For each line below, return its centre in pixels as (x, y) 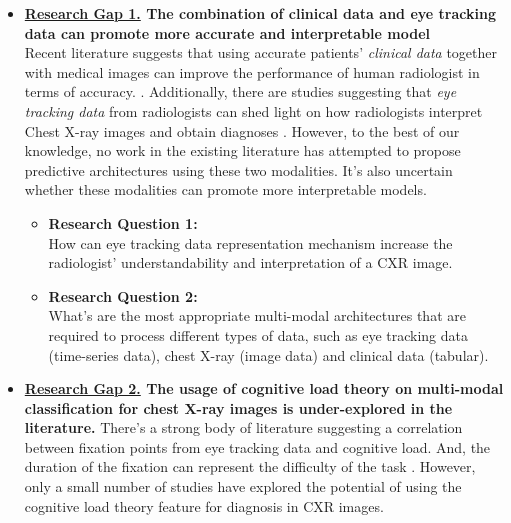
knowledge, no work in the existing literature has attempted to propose (242, 150)
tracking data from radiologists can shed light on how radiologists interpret (253, 110)
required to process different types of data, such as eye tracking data (258, 334)
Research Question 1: (123, 222)
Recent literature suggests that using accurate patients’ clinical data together (261, 52)
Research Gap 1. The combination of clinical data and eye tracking (260, 13)
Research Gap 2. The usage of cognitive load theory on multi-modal (264, 388)
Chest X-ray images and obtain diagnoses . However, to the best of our (242, 130)
